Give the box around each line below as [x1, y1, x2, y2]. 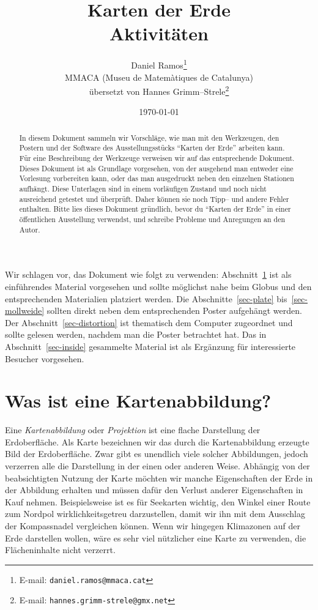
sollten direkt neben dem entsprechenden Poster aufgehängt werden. [46, 304, 302, 317]
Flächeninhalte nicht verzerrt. [5, 543, 116, 556]
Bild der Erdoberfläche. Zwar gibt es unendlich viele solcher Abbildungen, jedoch [5, 447, 308, 460]
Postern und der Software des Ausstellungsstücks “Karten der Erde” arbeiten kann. [19, 143, 285, 153]
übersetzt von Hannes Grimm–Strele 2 [89, 83, 229, 97]
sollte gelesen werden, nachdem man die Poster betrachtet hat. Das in [5, 328, 267, 341]
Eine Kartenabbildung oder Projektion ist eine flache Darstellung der [5, 423, 261, 436]
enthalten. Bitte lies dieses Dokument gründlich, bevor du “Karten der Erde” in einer [19, 204, 291, 214]
